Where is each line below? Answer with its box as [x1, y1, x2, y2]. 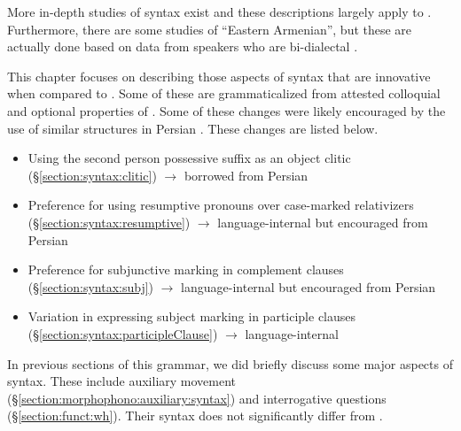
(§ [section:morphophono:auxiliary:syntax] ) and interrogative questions [7, 389, 387, 407]
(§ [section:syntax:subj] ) [27, 277, 154, 296]
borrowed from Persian [184, 165, 309, 184]
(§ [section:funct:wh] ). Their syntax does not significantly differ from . [7, 406, 383, 425]
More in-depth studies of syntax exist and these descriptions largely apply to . [7, 3, 432, 20]
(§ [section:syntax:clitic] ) [27, 165, 157, 184]
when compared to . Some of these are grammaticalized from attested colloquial [7, 84, 441, 103]
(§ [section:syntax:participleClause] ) [27, 324, 218, 342]
